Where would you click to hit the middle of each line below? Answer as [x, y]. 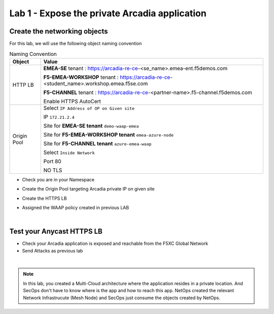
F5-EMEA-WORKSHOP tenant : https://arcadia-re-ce [107, 77]
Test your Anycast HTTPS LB [56, 231]
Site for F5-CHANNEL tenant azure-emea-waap [97, 143]
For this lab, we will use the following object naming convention [76, 44]
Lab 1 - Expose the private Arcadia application [108, 13]
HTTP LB [23, 85]
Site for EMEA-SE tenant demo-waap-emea [91, 125]
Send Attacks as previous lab [53, 250]
